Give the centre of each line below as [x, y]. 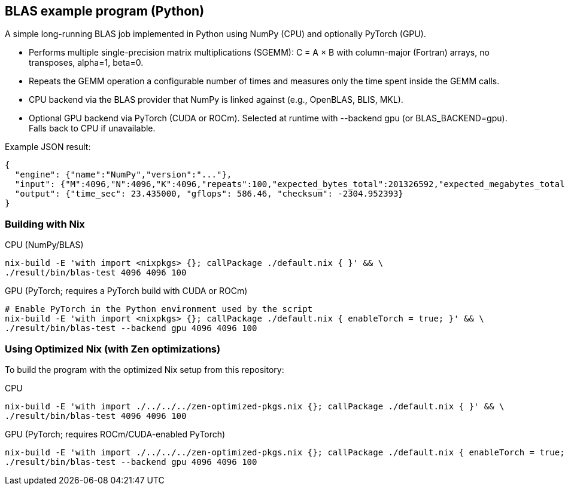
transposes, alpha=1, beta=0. [86, 63]
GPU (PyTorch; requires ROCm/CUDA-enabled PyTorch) [115, 434]
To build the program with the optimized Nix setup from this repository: [145, 369]
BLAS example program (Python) [105, 11]
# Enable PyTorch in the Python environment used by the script [159, 309]
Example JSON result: [48, 147]
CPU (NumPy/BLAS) [44, 245]
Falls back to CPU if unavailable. [92, 128]
